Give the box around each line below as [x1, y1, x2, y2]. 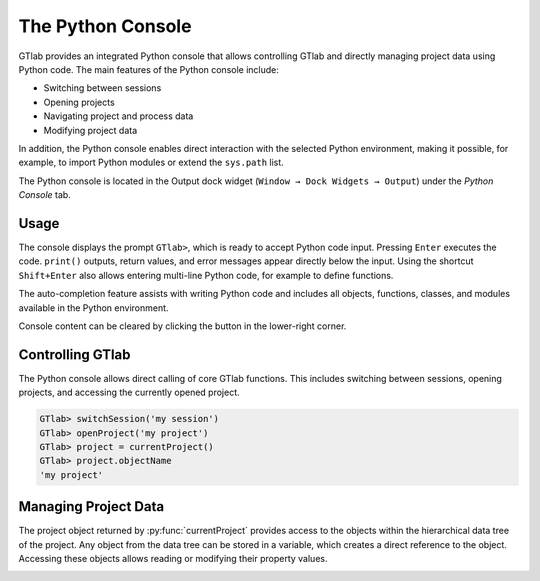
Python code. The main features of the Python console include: [18, 63, 280, 75]
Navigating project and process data [43, 110, 194, 122]
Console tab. [18, 189, 72, 201]
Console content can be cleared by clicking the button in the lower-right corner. [18, 320, 347, 332]
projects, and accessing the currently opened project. [18, 386, 240, 399]
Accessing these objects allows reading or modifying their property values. [18, 553, 328, 565]
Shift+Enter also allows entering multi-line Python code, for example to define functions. [18, 269, 394, 281]
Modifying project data [43, 124, 138, 136]
